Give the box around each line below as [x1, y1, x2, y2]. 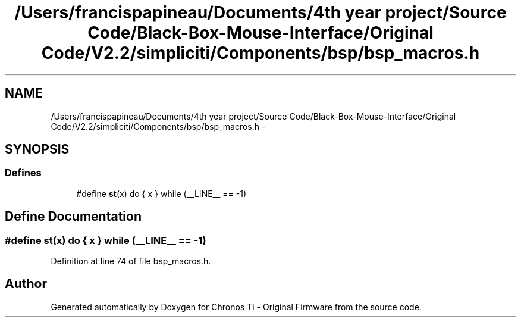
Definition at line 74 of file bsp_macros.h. [51, 256, 211, 267]
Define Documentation [5, 209, 142, 224]
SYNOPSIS [5, 142, 70, 157]
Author [5, 276, 47, 292]
